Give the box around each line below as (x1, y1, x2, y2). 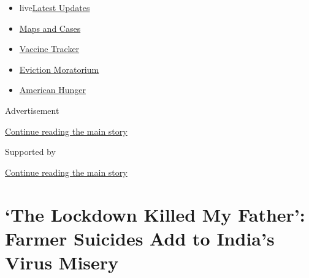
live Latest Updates (19, 1, 90, 13)
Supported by (5, 145, 56, 158)
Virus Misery (5, 249, 119, 274)
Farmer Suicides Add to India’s (5, 225, 275, 250)
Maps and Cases (19, 21, 81, 34)
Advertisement (5, 103, 59, 116)
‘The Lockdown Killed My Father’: (5, 201, 305, 227)
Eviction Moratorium (19, 62, 99, 75)
